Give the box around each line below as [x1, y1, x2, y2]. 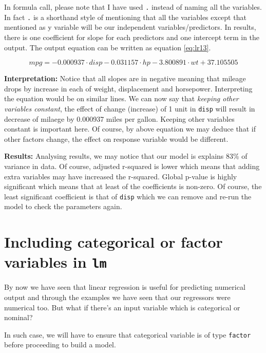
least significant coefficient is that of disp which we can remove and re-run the [4, 191, 252, 201]
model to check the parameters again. [4, 201, 122, 212]
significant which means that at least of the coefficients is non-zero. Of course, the [4, 181, 262, 192]
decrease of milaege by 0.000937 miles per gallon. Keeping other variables [4, 113, 235, 124]
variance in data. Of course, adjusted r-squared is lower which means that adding [4, 160, 260, 171]
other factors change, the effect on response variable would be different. [4, 133, 229, 144]
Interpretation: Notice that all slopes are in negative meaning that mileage [4, 73, 246, 84]
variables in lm [4, 251, 107, 272]
